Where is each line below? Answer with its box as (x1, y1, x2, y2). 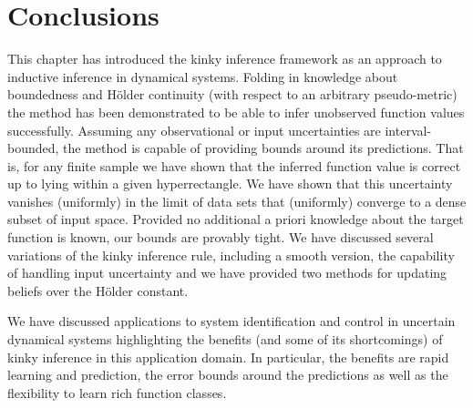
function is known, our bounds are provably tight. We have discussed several (7, 228, 434, 247)
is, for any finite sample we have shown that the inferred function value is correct (7, 156, 461, 175)
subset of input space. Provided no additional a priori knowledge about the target (7, 209, 464, 229)
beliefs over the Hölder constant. (7, 280, 189, 300)
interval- (385, 120, 432, 139)
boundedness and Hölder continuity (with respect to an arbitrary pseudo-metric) (7, 85, 458, 104)
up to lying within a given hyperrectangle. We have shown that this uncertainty (7, 174, 453, 193)
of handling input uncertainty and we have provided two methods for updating (7, 263, 447, 282)
